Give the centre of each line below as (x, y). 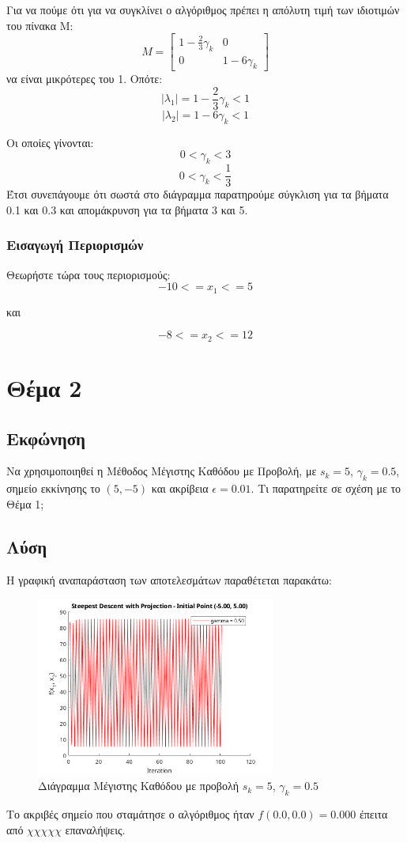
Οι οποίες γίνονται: (50, 142)
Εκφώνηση (46, 438)
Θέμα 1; (25, 503)
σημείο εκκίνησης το (53, 488)
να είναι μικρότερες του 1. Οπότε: (85, 79)
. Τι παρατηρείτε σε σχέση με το (326, 488)
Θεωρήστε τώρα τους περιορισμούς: (89, 274)
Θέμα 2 (44, 387)
